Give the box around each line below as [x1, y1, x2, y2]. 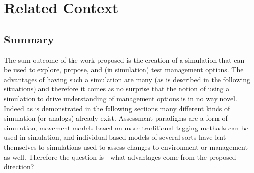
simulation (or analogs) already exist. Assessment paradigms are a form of [4, 113, 228, 123]
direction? [4, 161, 34, 172]
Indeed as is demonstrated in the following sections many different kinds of [4, 103, 230, 113]
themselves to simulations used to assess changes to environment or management [4, 141, 248, 152]
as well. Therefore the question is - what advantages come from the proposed [4, 151, 236, 162]
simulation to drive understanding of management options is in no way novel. [4, 93, 237, 103]
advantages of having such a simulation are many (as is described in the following [4, 74, 251, 84]
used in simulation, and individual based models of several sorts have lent [4, 132, 226, 142]
